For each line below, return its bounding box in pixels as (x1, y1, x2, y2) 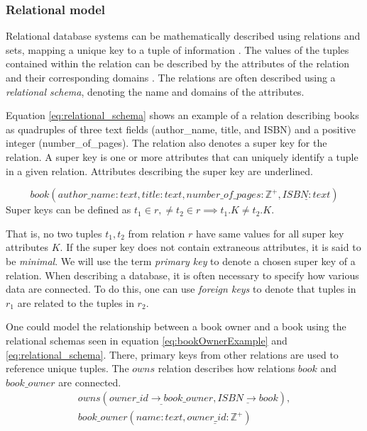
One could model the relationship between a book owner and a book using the (6, 319, 346, 334)
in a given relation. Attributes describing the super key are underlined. (6, 163, 313, 178)
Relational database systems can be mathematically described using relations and (6, 28, 361, 43)
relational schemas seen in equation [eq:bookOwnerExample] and (6, 332, 287, 347)
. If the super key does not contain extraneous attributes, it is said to (60, 240, 361, 254)
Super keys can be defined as (6, 202, 131, 217)
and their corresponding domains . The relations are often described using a (6, 70, 336, 84)
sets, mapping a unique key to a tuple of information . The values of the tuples (6, 42, 349, 57)
